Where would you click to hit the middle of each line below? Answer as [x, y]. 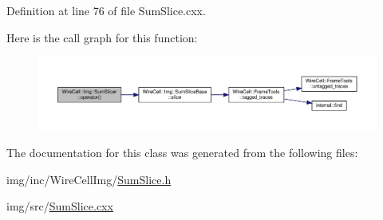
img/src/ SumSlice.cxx [60, 206]
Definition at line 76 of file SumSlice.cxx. [106, 10]
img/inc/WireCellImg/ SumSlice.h [89, 179]
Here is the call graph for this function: [102, 37]
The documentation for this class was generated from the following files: [182, 153]
